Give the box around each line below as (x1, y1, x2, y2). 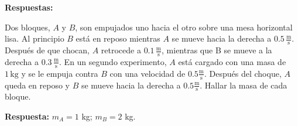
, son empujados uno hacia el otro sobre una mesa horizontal (75, 21, 293, 33)
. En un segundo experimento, (59, 55, 167, 67)
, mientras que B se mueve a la (162, 44, 272, 56)
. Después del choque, (204, 67, 282, 79)
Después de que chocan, (5, 44, 90, 56)
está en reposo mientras (76, 32, 160, 45)
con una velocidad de (109, 67, 186, 79)
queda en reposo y (5, 79, 70, 91)
